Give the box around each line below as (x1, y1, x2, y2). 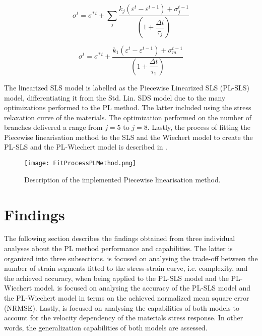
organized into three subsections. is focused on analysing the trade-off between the (4, 253, 258, 263)
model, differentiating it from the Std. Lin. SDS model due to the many (4, 92, 226, 103)
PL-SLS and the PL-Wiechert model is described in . (4, 141, 167, 152)
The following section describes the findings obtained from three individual (4, 233, 235, 244)
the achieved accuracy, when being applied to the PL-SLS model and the (4, 272, 229, 283)
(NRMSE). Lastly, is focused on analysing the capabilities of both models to (4, 302, 239, 313)
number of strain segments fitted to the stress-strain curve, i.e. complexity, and (4, 263, 248, 273)
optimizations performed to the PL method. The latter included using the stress (4, 102, 251, 113)
